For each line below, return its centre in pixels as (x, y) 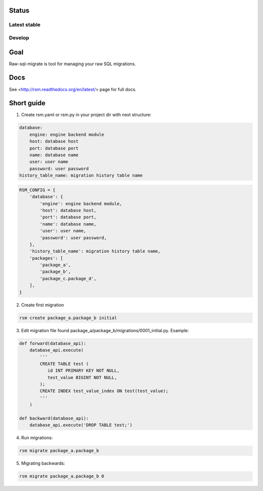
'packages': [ (46, 258)
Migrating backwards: (43, 463)
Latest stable (25, 25)
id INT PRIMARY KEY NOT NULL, (84, 371)
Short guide (27, 103)
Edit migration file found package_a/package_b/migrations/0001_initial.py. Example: (105, 330)
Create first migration (43, 305)
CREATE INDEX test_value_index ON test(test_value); (104, 391)
